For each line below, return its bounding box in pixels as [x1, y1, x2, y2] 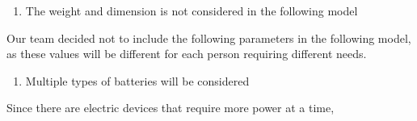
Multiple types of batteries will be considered [25, 72, 250, 89]
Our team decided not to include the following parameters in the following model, [6, 29, 411, 46]
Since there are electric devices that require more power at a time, [6, 99, 335, 116]
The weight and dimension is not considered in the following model [25, 2, 358, 19]
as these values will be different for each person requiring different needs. [6, 45, 367, 62]
